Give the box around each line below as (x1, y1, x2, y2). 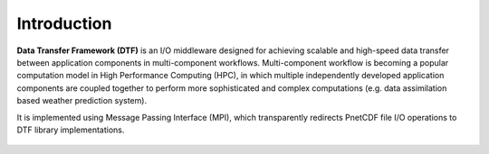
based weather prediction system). (16, 95, 148, 106)
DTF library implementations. (16, 124, 125, 135)
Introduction (16, 14, 112, 33)
